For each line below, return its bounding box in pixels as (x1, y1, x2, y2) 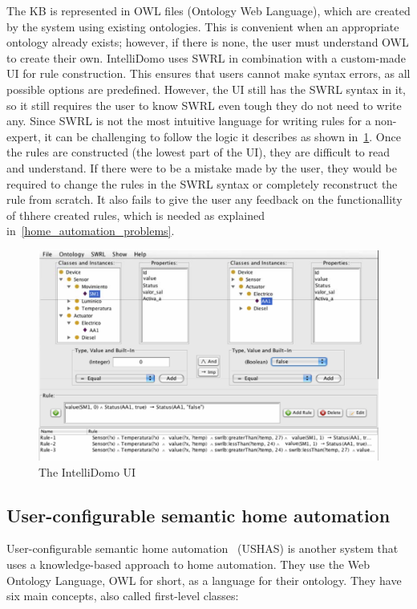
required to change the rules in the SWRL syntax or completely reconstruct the (6, 175, 398, 192)
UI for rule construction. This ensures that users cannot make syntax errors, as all (6, 65, 411, 82)
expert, (6, 128, 41, 144)
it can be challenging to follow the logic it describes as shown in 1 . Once (44, 128, 401, 144)
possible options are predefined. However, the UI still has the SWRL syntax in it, (6, 80, 406, 97)
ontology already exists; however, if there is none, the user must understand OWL (6, 34, 409, 51)
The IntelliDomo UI (38, 463, 136, 480)
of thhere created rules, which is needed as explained (6, 206, 265, 223)
